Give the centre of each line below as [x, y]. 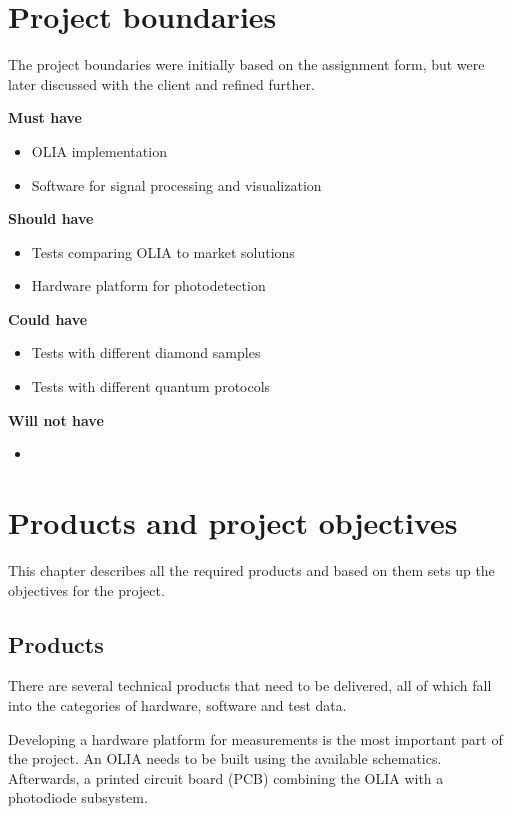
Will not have [56, 419]
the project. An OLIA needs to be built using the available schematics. [225, 758]
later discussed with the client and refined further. [161, 83]
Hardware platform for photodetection [148, 285]
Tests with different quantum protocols [151, 386]
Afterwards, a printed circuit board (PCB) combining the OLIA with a [226, 777]
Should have [51, 218]
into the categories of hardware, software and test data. [177, 704]
